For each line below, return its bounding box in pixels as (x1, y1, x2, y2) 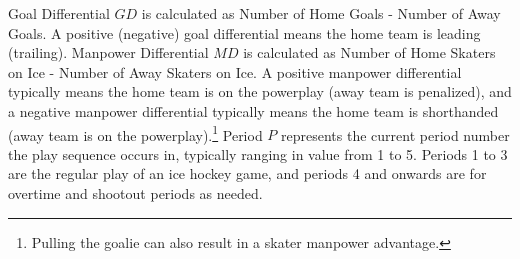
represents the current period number (281, 124, 510, 145)
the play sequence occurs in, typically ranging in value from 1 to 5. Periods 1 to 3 (8, 143, 508, 164)
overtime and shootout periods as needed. (8, 183, 263, 203)
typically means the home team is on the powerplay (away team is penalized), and (8, 81, 512, 102)
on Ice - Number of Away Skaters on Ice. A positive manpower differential (8, 61, 462, 82)
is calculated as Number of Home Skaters (243, 42, 496, 63)
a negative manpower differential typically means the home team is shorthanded (8, 100, 499, 121)
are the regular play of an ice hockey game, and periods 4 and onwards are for (8, 163, 487, 184)
